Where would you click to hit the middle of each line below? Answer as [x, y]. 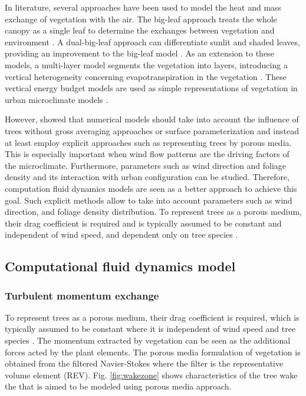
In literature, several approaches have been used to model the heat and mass [143, 7]
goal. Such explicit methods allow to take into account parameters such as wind [149, 200]
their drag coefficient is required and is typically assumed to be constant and [143, 223]
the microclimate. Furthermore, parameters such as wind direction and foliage [146, 165]
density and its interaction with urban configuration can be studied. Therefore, [147, 177]
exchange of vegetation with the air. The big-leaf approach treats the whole [141, 19]
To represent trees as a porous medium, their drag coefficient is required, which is [152, 317]
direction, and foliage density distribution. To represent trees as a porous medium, [153, 212]
